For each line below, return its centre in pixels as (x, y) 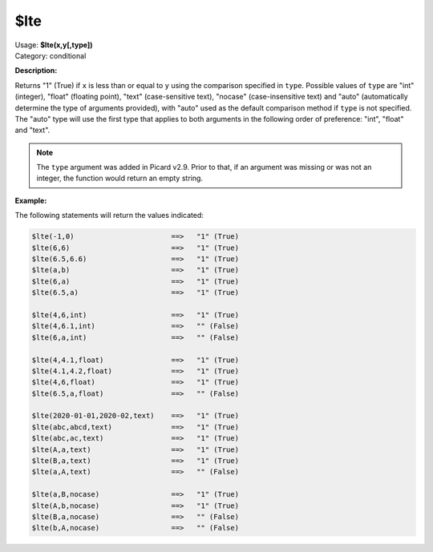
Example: (31, 200)
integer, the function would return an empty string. (120, 178)
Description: (36, 71)
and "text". (32, 130)
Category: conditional (51, 55)
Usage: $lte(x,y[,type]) (54, 45)
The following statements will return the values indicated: (109, 216)
